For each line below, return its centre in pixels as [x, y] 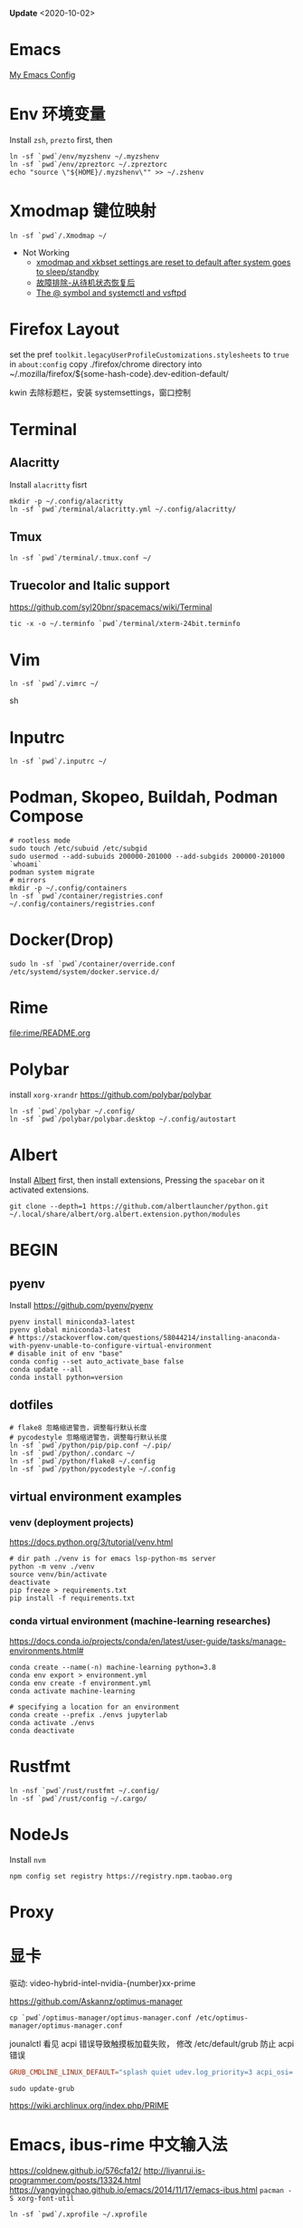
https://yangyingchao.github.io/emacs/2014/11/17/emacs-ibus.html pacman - [151, 2189]
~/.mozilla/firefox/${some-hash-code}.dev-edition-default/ [119, 373]
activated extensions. [49, 1190]
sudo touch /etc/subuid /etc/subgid [78, 849]
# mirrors [28, 881]
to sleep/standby [67, 272]
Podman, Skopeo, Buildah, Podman [144, 797]
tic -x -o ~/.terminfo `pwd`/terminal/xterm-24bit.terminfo [125, 624]
